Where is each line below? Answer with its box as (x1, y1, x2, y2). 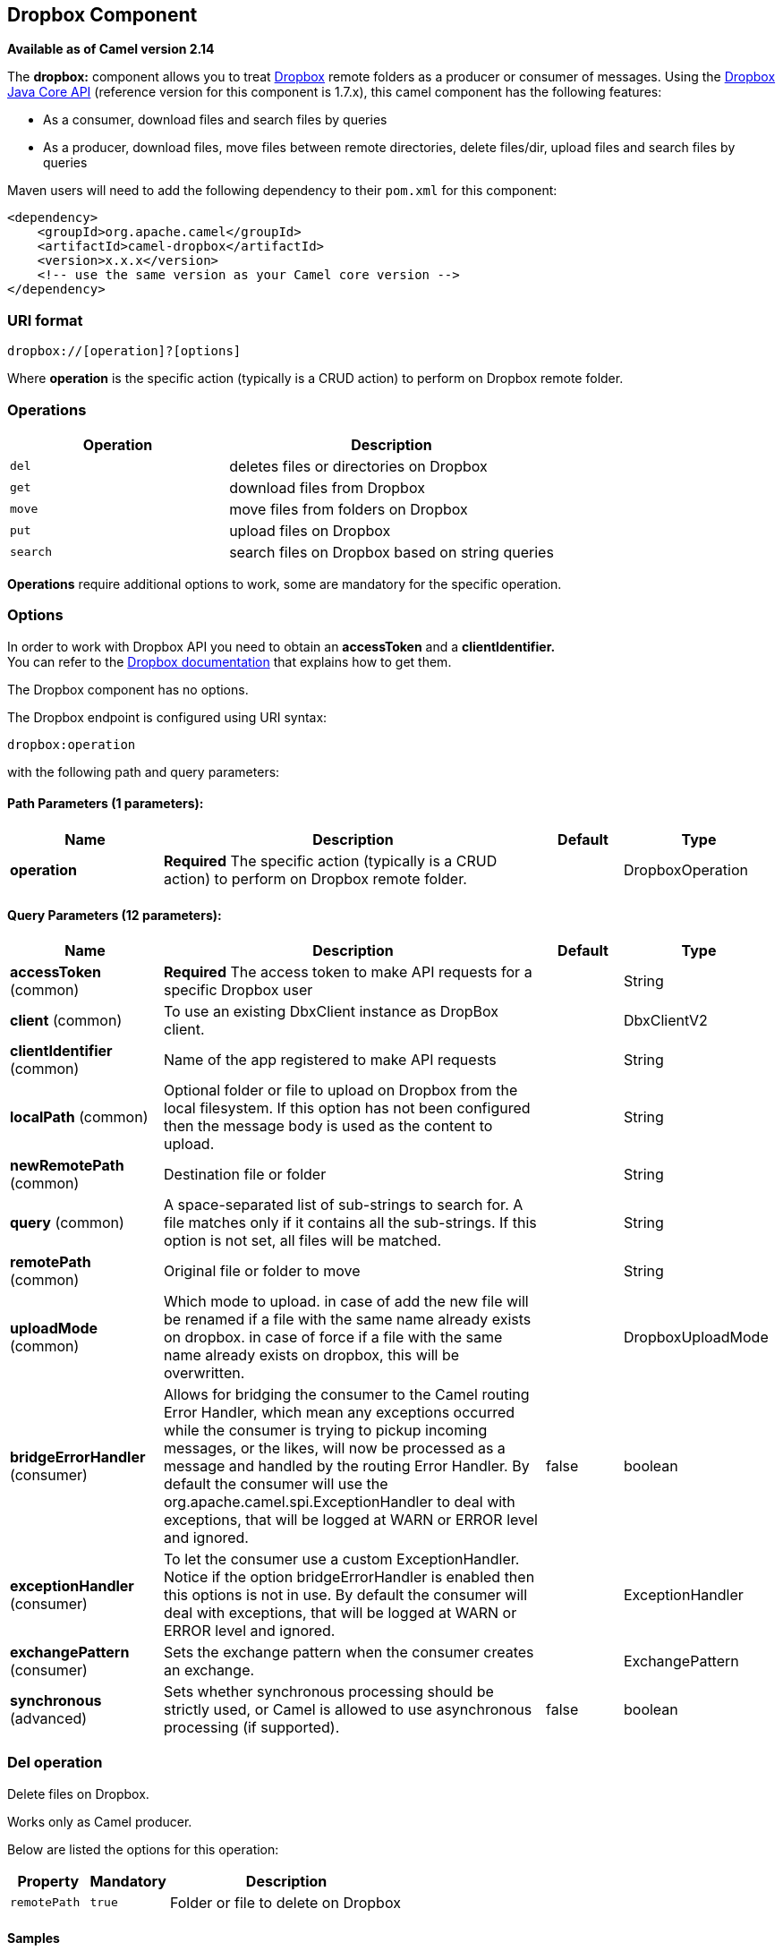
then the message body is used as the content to (164, 1117, 493, 1136)
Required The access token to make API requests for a (164, 963, 532, 982)
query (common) (10, 1214, 124, 1232)
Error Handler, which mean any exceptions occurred (164, 1403, 515, 1422)
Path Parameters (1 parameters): (7, 796, 204, 812)
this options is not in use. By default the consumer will (164, 1586, 528, 1605)
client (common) (10, 1011, 123, 1030)
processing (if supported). (164, 1718, 340, 1737)
